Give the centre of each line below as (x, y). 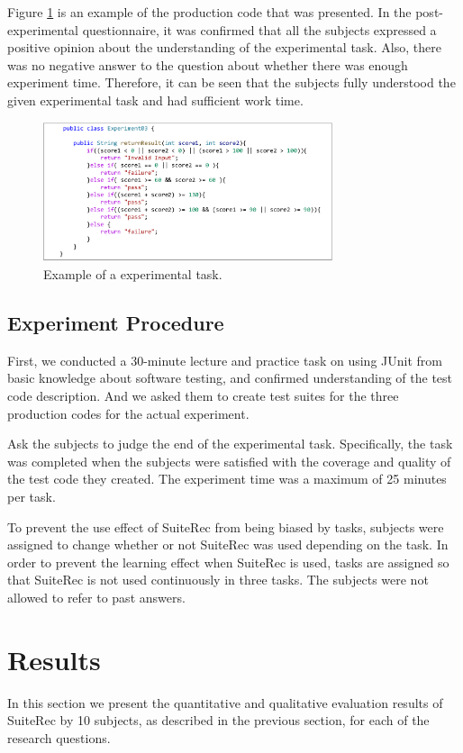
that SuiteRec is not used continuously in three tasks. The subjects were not (218, 580)
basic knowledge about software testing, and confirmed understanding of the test (230, 378)
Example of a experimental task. (133, 273)
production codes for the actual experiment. (128, 413)
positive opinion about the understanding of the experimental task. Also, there (224, 47)
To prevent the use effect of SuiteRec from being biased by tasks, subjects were (226, 526)
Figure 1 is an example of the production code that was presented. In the (209, 12)
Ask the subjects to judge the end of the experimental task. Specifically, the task (230, 444)
